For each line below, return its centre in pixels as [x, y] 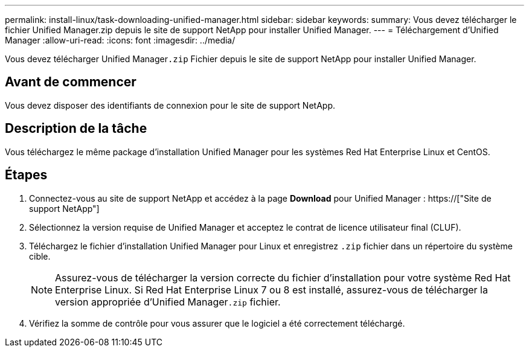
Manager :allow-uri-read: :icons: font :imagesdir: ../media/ [120, 40]
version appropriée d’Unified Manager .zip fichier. [168, 302]
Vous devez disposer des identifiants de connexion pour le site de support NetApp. [170, 105]
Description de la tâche [76, 129]
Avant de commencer [71, 82]
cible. [40, 256]
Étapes [26, 175]
